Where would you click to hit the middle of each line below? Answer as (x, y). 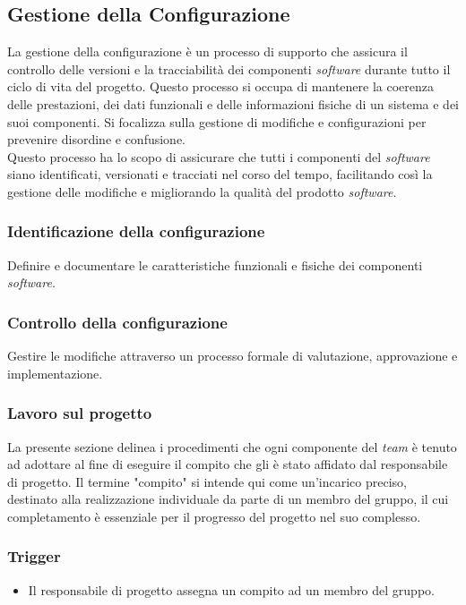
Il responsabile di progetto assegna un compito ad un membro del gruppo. (231, 589)
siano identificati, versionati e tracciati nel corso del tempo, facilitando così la (220, 174)
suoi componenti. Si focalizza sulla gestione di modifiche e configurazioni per (217, 121)
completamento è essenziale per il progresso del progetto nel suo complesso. (214, 516)
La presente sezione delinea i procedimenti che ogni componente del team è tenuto (232, 446)
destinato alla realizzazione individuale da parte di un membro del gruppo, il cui (228, 499)
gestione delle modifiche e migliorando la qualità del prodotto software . (202, 191)
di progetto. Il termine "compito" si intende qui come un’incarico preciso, (207, 481)
